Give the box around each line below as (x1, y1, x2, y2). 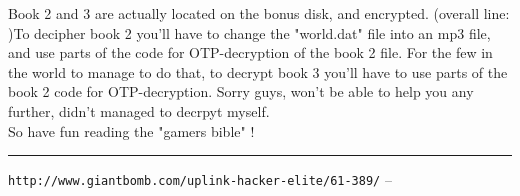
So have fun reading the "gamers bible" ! (8, 120, 255, 141)
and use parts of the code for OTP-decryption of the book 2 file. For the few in (8, 42, 493, 63)
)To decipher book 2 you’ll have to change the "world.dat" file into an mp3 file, (8, 22, 491, 43)
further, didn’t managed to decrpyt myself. (8, 100, 270, 121)
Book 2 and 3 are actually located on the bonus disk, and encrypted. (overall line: (8, 3, 510, 23)
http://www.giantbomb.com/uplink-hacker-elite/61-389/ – (8, 169, 392, 190)
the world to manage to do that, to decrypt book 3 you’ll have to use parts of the (8, 61, 508, 82)
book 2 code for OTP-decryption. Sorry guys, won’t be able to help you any (8, 81, 474, 102)
